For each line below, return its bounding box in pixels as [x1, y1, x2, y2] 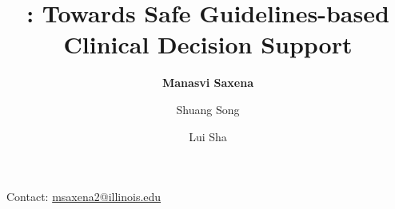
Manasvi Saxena [162, 74, 253, 91]
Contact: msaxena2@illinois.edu [6, 188, 162, 205]
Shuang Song [176, 101, 240, 117]
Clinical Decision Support [63, 28, 353, 61]
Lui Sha [189, 128, 227, 144]
